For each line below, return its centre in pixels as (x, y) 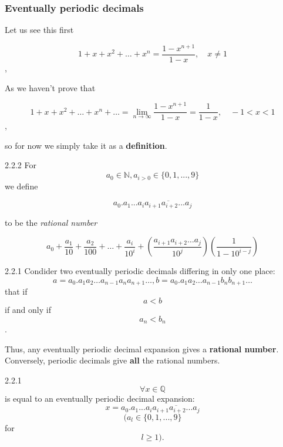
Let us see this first (39, 30)
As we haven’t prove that (50, 87)
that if (16, 291)
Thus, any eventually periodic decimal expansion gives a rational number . (142, 348)
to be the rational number (51, 222)
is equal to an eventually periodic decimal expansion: (100, 398)
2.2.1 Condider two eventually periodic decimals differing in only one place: (140, 271)
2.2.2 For (21, 165)
